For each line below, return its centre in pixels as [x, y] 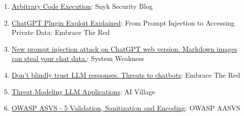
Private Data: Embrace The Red [61, 32]
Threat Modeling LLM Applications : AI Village [83, 91]
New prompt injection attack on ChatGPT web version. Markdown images [124, 48]
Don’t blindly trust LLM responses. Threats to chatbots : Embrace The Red [126, 74]
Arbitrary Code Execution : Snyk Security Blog [82, 6]
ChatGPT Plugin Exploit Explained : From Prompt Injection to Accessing [123, 22]
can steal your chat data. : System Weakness [78, 58]
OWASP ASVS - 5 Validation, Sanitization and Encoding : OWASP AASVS [126, 108]
